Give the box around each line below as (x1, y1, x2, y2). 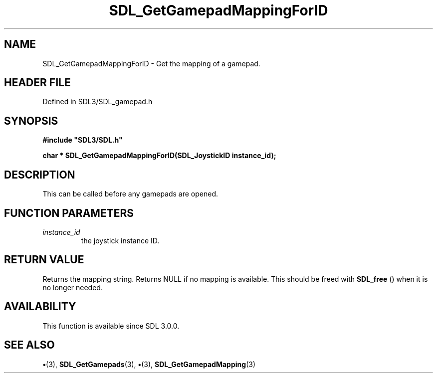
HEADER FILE (4, 76, 71, 89)
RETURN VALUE (4, 253, 84, 266)
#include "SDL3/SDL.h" (42, 136, 123, 145)
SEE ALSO (4, 339, 55, 352)
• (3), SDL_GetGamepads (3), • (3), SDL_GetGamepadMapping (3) (42, 360, 255, 369)
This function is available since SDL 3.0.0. (42, 321, 180, 330)
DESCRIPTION (4, 168, 75, 181)
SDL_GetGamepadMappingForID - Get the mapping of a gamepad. (42, 59, 260, 68)
